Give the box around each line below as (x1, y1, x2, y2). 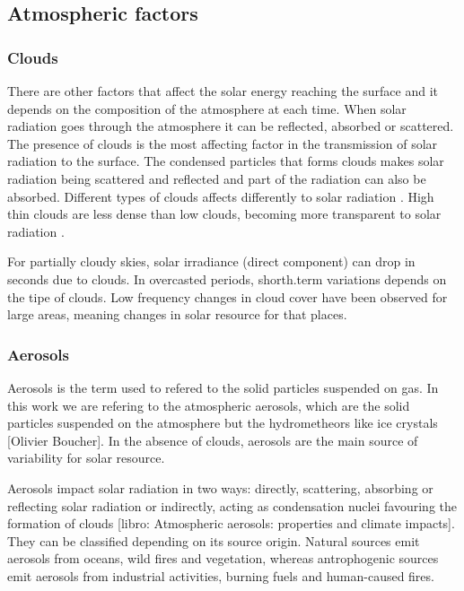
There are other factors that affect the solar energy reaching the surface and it (7, 82, 439, 100)
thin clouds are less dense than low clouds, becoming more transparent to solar (7, 204, 442, 223)
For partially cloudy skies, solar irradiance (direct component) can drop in (7, 252, 416, 271)
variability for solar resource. (7, 448, 165, 467)
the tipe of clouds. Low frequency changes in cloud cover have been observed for (7, 287, 448, 306)
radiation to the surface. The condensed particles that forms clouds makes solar (7, 152, 444, 170)
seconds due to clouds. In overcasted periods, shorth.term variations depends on (7, 269, 447, 288)
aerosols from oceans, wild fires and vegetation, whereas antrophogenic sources (7, 549, 439, 568)
